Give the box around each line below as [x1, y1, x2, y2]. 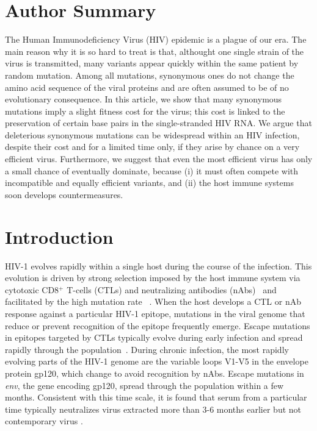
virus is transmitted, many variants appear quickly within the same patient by [5, 57, 299, 69]
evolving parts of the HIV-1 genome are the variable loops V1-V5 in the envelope [5, 355, 308, 368]
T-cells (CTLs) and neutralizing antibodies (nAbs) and [67, 283, 277, 296]
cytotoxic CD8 [5, 283, 59, 296]
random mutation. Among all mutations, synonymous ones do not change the [5, 68, 294, 81]
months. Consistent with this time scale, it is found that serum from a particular [5, 391, 307, 404]
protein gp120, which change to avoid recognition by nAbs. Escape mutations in [5, 366, 304, 379]
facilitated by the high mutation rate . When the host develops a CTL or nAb [5, 295, 302, 308]
